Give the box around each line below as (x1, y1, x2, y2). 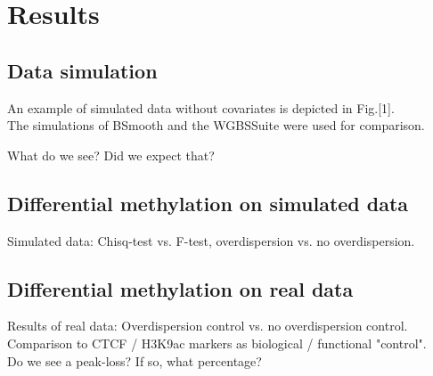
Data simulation (7, 56, 158, 84)
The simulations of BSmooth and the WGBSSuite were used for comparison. (7, 116, 425, 135)
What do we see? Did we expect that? (7, 145, 215, 164)
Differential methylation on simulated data (7, 189, 409, 217)
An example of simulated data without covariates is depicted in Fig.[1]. (7, 98, 395, 117)
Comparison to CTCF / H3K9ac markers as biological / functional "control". (7, 333, 427, 352)
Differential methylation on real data (7, 274, 354, 302)
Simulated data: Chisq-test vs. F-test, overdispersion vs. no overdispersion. (7, 231, 415, 249)
